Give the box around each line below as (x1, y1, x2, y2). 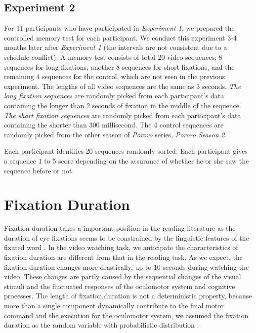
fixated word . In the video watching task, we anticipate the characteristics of (4, 242, 238, 252)
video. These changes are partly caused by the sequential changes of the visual (4, 271, 241, 282)
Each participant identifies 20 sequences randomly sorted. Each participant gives (4, 146, 248, 156)
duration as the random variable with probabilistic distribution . (4, 320, 199, 330)
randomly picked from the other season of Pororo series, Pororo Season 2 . (4, 129, 227, 139)
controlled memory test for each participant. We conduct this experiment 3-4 (4, 32, 237, 42)
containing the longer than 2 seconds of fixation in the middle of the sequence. (4, 100, 241, 110)
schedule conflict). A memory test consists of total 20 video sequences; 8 (4, 51, 222, 62)
